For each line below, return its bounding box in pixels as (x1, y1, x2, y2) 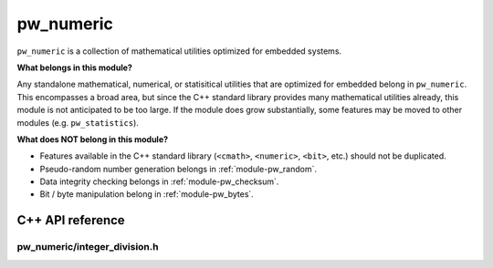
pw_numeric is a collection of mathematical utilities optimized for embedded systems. (16, 46, 342, 57)
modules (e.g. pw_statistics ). (16, 117, 139, 128)
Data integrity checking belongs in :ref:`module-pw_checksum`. (39, 176, 279, 187)
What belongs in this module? (16, 62, 132, 73)
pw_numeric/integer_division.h (16, 241, 159, 253)
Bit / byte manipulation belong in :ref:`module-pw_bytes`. (39, 189, 255, 200)
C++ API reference (16, 212, 125, 228)
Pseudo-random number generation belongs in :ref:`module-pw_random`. (39, 163, 317, 174)
